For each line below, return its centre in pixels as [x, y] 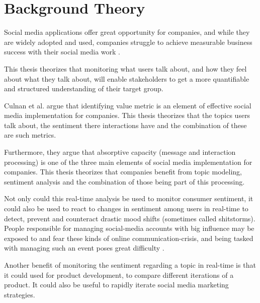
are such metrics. [30, 135]
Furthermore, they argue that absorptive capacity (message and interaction [120, 152]
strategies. [20, 294]
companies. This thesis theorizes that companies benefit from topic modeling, [123, 172]
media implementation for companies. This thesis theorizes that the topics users [127, 115]
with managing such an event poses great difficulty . [84, 248]
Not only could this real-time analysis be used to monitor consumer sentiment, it [129, 198]
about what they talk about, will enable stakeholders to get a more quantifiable [127, 78]
